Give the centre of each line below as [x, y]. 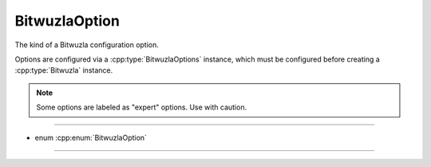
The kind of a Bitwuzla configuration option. [87, 45]
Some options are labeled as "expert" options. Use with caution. [142, 107]
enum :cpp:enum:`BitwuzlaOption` [91, 137]
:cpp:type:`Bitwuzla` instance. [64, 70]
